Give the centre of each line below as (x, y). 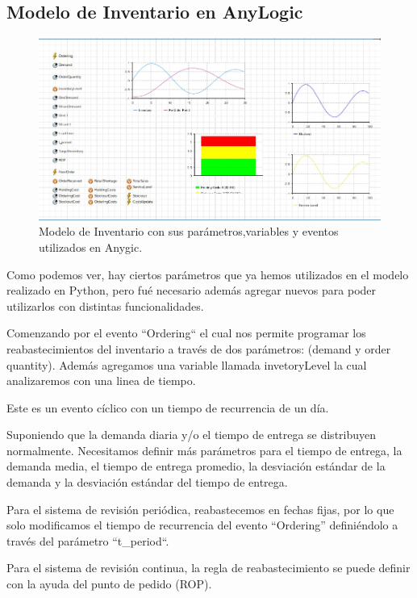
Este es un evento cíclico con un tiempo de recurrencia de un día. (168, 407)
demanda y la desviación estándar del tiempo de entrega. (147, 482)
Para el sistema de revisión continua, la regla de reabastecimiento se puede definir (208, 568)
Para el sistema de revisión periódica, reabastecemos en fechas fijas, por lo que (200, 509)
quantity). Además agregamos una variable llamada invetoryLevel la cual (187, 364)
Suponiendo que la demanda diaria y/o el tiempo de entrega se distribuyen (192, 435)
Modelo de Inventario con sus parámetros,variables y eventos (189, 231)
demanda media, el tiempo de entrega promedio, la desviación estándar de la (196, 466)
